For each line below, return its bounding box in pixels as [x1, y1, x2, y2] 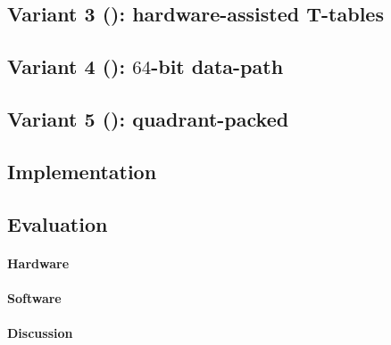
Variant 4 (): [7, 53, 126, 80]
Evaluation [7, 209, 108, 237]
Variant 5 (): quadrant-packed [7, 104, 289, 132]
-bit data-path [151, 53, 284, 80]
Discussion [7, 323, 73, 341]
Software [7, 288, 62, 307]
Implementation [7, 157, 157, 185]
